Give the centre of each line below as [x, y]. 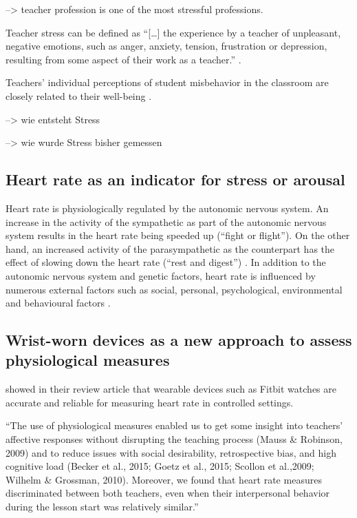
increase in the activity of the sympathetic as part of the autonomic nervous [166, 221]
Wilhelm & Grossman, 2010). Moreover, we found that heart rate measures [164, 479]
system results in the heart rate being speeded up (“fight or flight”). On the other [178, 235]
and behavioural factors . [58, 303]
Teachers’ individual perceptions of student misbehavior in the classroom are [167, 82]
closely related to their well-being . [79, 95]
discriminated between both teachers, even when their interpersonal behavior [168, 493]
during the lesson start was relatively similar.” [102, 507]
